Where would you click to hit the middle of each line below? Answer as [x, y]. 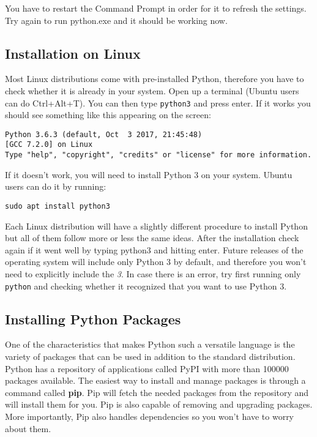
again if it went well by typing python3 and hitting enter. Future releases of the [154, 249]
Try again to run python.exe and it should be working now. [116, 20]
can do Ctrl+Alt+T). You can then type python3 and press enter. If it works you [158, 103]
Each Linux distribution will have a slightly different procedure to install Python [156, 226]
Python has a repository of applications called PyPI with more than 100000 [147, 368]
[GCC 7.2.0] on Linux [49, 145]
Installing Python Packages [93, 319]
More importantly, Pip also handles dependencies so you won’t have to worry [150, 416]
